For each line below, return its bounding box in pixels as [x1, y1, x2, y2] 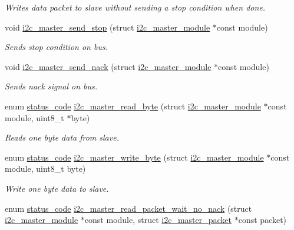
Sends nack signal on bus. [5, 80, 98, 92]
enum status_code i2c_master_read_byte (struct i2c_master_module [5, 99, 261, 112]
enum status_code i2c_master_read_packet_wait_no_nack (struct [5, 202, 252, 214]
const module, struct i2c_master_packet [84, 214, 232, 226]
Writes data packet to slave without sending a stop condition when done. [5, 1, 266, 13]
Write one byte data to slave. [5, 182, 109, 194]
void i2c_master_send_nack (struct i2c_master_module [5, 60, 212, 72]
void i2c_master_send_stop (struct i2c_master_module [5, 21, 210, 33]
